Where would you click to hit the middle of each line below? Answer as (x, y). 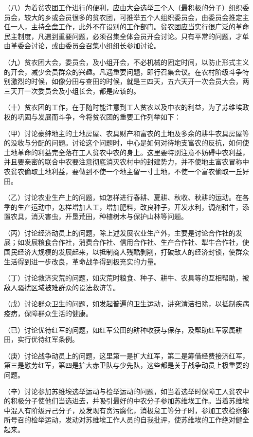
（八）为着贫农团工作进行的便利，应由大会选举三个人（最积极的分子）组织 (123, 7)
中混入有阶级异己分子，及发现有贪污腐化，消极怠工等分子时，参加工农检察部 (126, 410)
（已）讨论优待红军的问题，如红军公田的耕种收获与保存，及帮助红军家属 (120, 329)
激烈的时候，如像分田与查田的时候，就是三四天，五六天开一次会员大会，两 (130, 81)
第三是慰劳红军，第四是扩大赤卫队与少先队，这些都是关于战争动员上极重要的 (126, 365)
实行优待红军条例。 (48, 339)
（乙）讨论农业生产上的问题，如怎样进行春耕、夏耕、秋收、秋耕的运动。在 (123, 197)
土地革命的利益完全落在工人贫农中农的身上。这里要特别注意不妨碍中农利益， (126, 152)
